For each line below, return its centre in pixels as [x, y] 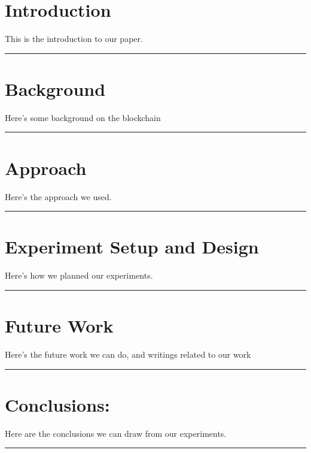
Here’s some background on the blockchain [83, 117]
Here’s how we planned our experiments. [79, 275]
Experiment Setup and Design [132, 247]
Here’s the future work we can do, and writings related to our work [128, 354]
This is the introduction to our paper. [74, 39]
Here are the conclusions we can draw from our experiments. [116, 433]
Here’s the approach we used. [58, 196]
